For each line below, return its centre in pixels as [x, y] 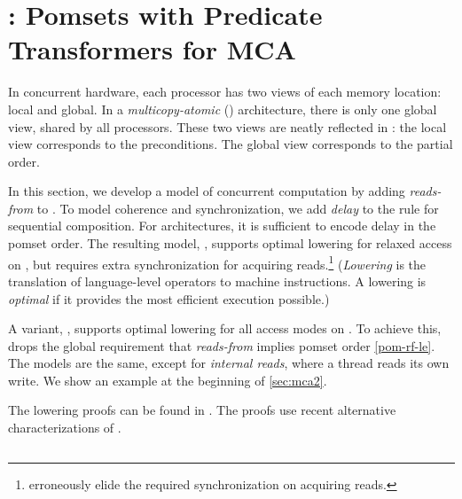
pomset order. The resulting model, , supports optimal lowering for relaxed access [230, 243]
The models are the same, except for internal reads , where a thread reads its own [229, 363]
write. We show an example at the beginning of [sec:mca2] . [168, 380]
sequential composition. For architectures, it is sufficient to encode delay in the [222, 226]
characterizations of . [65, 428]
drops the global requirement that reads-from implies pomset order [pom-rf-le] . [222, 345]
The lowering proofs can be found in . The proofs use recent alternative [202, 410]
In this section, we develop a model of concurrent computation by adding [207, 191]
